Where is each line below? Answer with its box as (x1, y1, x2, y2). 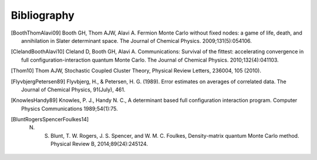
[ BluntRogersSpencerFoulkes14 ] (11, 116, 89, 123)
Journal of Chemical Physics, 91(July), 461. (21, 86, 126, 93)
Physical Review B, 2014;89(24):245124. (50, 141, 148, 148)
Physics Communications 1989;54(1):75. (21, 105, 119, 112)
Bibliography (11, 9, 75, 22)
